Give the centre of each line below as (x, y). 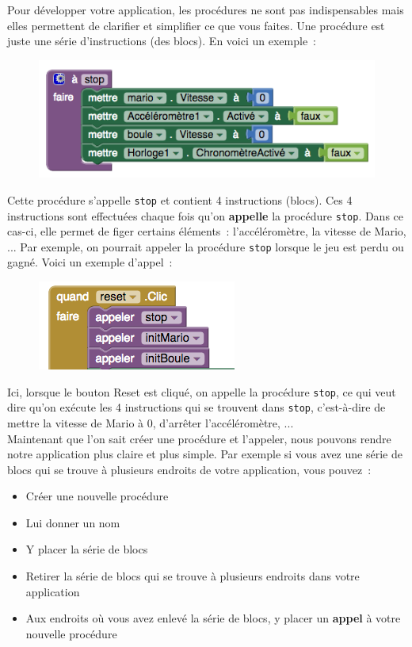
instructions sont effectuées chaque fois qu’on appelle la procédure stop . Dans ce (206, 215)
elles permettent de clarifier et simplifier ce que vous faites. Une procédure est (196, 25)
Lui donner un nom (73, 522)
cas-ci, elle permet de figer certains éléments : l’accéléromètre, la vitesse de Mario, (207, 231)
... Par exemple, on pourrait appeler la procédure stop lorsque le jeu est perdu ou (206, 246)
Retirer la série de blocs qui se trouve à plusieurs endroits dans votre (193, 576)
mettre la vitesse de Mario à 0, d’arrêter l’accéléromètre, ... (151, 422)
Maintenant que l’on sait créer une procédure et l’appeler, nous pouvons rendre (199, 438)
